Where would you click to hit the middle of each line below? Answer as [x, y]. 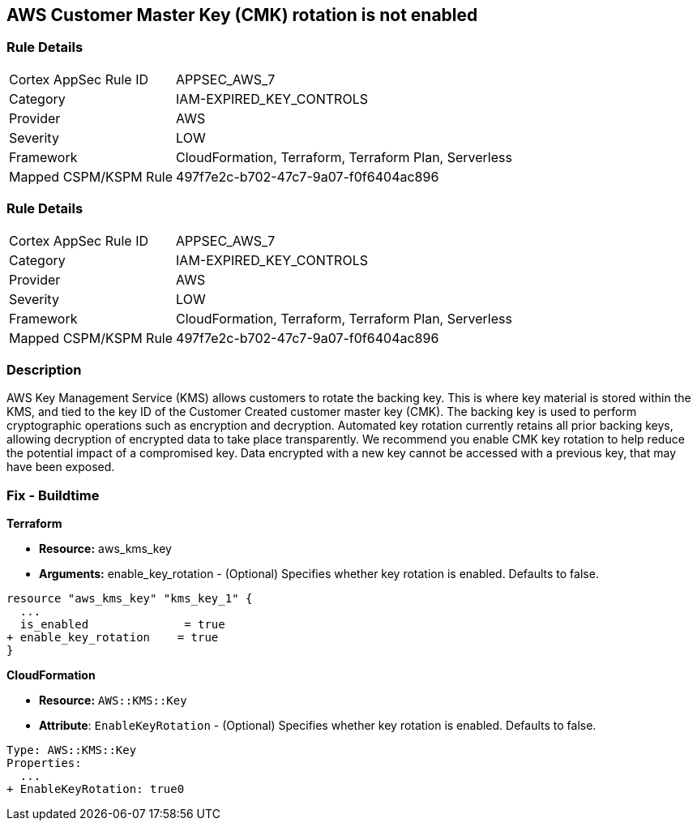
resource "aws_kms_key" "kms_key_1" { [130, 599]
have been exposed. [61, 467]
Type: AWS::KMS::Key [72, 750]
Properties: [44, 763]
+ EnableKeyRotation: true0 [96, 789]
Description [44, 369]
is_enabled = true [122, 625]
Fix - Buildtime [53, 495]
